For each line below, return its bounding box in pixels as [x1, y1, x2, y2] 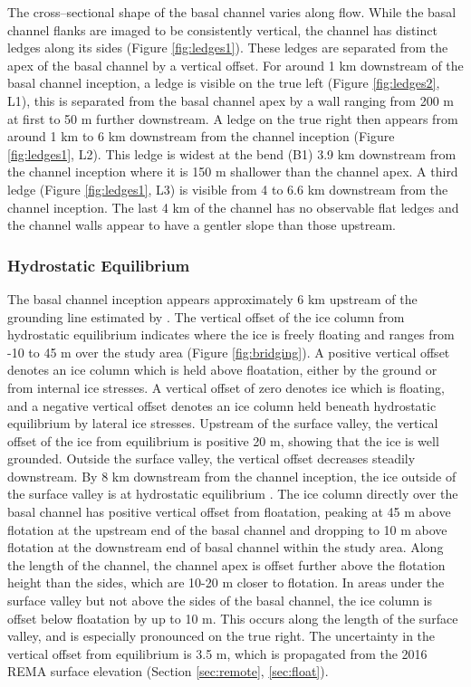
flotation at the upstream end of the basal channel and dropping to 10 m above [7, 520, 447, 539]
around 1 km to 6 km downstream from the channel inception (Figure [7, 127, 395, 146]
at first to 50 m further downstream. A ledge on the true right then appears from [7, 109, 458, 128]
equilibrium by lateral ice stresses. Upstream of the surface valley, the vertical [7, 414, 438, 433]
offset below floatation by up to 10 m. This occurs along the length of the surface [7, 608, 458, 627]
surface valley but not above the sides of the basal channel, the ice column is [7, 591, 432, 610]
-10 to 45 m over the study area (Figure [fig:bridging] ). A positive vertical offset [7, 342, 450, 361]
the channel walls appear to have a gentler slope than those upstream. [7, 215, 396, 234]
